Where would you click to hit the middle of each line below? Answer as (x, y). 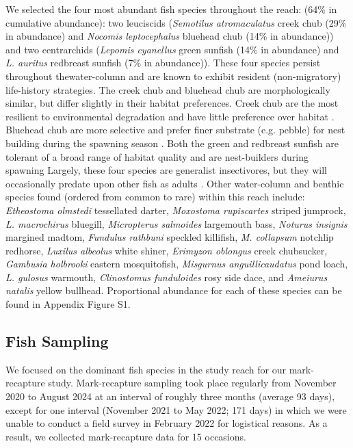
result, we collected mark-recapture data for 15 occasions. (126, 436)
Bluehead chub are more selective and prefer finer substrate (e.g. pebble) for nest (175, 130)
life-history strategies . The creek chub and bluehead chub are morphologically (168, 89)
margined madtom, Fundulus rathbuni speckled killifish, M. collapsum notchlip (170, 237)
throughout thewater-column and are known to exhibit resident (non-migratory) (173, 76)
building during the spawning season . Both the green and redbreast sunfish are (172, 143)
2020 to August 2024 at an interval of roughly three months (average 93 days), (170, 396)
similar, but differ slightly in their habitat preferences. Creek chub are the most (172, 103)
